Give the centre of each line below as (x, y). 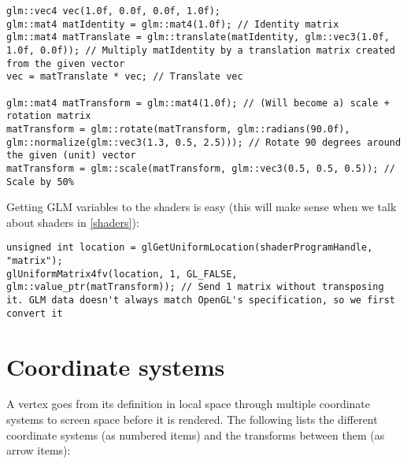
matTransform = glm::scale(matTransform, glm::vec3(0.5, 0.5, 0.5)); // (201, 168)
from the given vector (66, 63)
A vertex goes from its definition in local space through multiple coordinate (189, 404)
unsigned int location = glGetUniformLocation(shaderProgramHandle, (190, 248)
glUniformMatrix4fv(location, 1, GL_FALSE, (122, 274)
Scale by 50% (40, 182)
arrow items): (39, 450)
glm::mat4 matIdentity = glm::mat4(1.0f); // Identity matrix (173, 24)
